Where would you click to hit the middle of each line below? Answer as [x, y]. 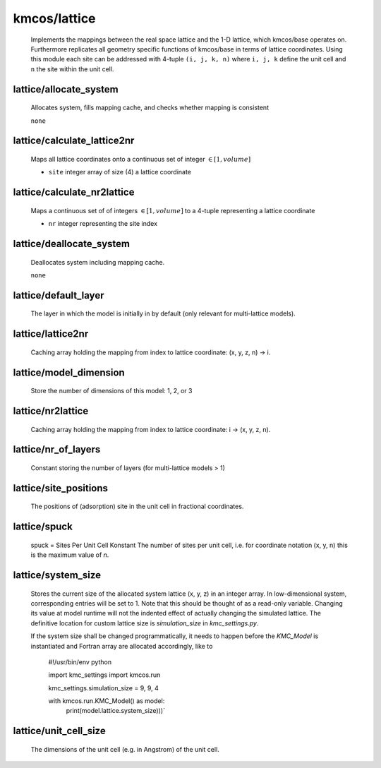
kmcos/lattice [54, 18]
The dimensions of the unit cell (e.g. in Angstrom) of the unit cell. [125, 749]
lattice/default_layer [59, 295]
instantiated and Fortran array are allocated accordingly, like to [122, 646]
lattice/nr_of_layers [57, 449]
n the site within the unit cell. [72, 69]
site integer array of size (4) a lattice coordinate [120, 172]
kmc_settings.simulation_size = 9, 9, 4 [103, 688]
